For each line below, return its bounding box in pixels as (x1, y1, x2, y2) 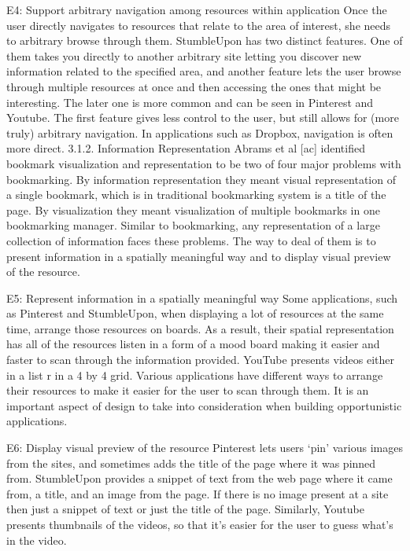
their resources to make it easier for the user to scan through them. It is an (6, 382, 369, 399)
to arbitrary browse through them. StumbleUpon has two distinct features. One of (6, 32, 403, 49)
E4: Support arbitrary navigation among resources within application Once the (6, 2, 387, 17)
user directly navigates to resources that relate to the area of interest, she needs (6, 17, 391, 33)
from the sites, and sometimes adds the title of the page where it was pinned (6, 454, 376, 471)
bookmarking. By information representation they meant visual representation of (6, 171, 396, 187)
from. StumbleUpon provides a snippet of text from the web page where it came (6, 470, 393, 487)
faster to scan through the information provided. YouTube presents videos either (6, 351, 394, 368)
